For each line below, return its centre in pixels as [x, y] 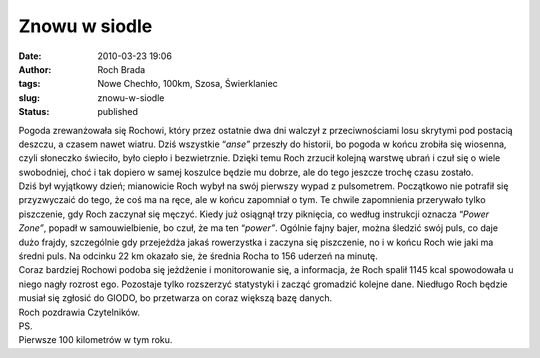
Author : [35, 69]
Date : [30, 56]
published [118, 112]
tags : [29, 84]
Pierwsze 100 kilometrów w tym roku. [95, 340]
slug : [29, 97]
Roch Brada [121, 69]
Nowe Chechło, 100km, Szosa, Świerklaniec [188, 84]
